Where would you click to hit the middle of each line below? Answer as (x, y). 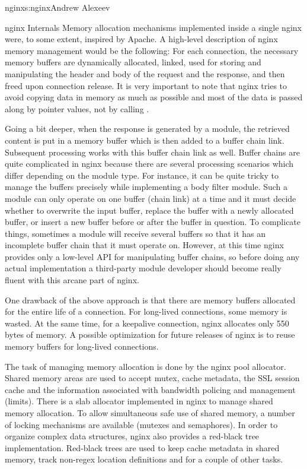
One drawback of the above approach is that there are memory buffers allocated (150, 300)
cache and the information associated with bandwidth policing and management (150, 389)
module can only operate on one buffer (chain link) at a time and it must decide (151, 198)
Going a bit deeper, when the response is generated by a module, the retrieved (147, 129)
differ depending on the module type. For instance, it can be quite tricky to (142, 175)
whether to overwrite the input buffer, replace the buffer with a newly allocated (149, 210)
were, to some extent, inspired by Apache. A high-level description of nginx (141, 39)
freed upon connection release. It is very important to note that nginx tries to (146, 85)
